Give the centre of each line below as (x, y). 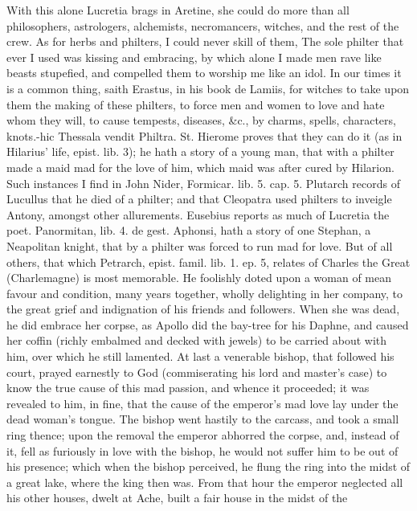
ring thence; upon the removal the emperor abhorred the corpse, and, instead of (203, 435)
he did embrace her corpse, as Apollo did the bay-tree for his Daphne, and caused (208, 324)
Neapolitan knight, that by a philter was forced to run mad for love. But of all (200, 245)
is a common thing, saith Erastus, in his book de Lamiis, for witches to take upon (208, 88)
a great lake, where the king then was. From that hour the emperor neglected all (205, 482)
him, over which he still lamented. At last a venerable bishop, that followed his (200, 356)
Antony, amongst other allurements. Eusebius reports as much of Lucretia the (198, 214)
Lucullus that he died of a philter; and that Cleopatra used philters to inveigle (199, 199)
